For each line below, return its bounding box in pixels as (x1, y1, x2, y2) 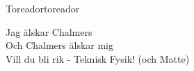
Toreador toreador (6, 1, 80, 15)
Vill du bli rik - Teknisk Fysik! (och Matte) (6, 51, 190, 65)
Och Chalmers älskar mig (6, 38, 113, 52)
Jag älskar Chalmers (6, 24, 92, 39)
